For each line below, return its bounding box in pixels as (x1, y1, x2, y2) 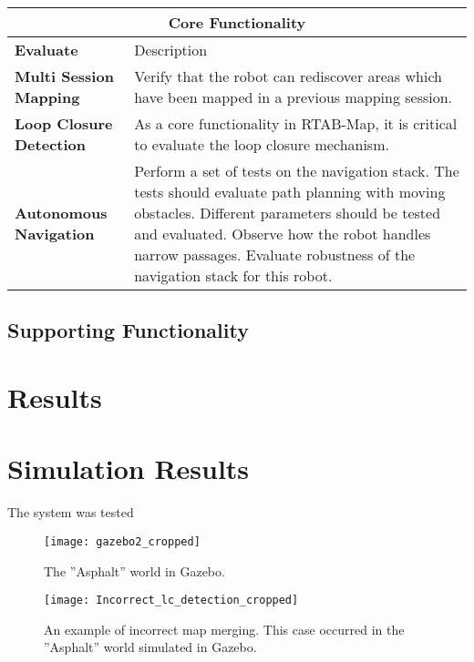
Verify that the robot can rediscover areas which (134, 66, 442, 87)
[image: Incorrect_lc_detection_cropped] (44, 594, 299, 607)
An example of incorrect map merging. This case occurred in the (44, 619, 405, 638)
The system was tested (7, 503, 134, 522)
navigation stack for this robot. (134, 265, 333, 286)
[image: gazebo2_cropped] (44, 535, 201, 548)
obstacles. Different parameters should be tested (134, 202, 441, 223)
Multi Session (15, 66, 114, 87)
